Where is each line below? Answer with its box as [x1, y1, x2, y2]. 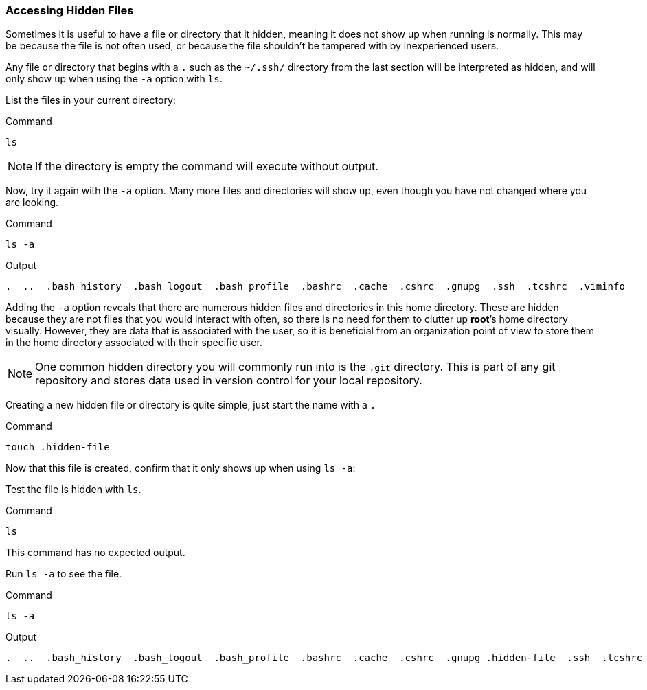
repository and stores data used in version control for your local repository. [35, 373, 422, 388]
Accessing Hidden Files [5, 3, 134, 17]
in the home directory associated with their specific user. [5, 336, 262, 349]
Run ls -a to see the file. [5, 568, 122, 580]
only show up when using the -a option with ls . [5, 73, 223, 85]
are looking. [5, 196, 59, 209]
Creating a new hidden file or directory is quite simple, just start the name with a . [5, 399, 376, 411]
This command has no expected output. [5, 547, 185, 559]
